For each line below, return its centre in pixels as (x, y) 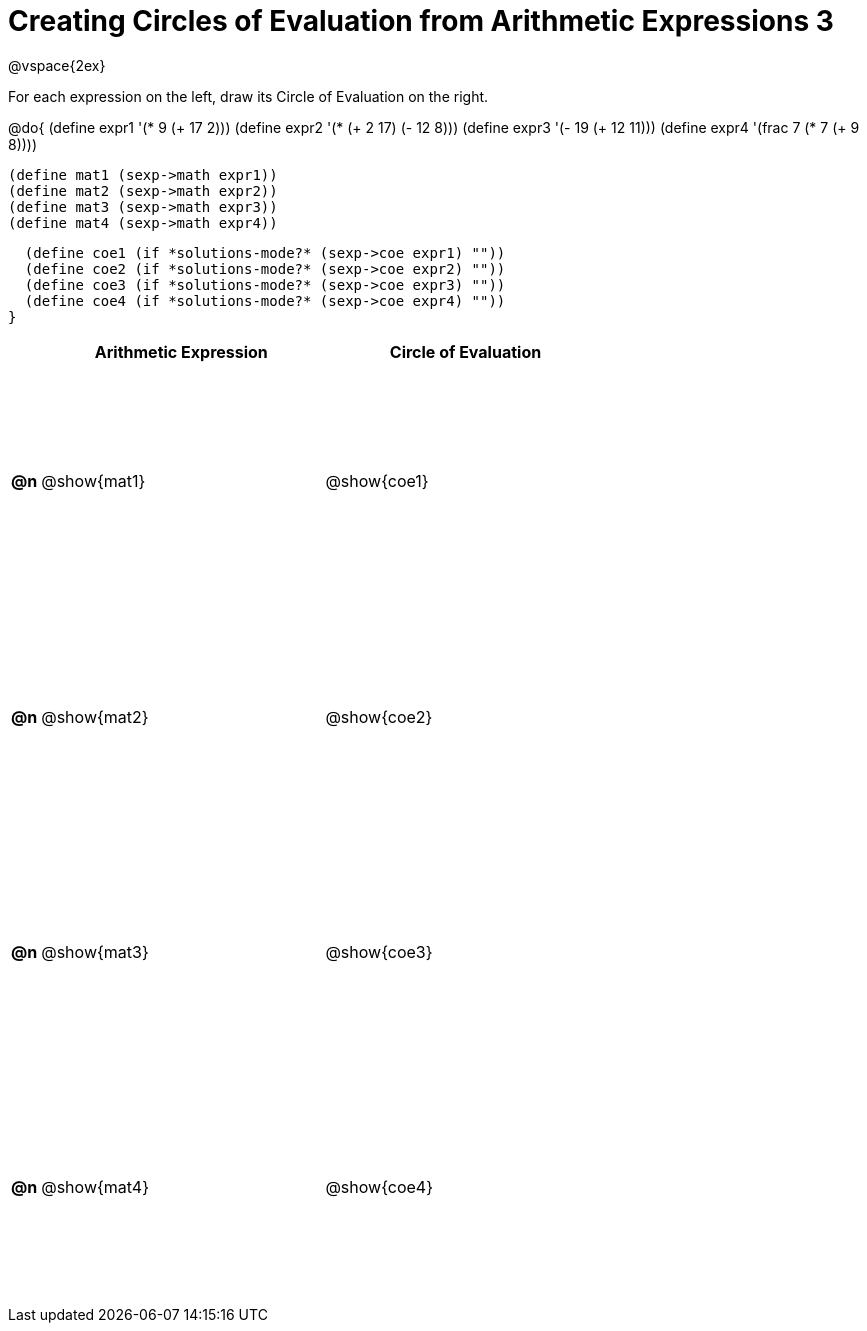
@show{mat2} (95, 716)
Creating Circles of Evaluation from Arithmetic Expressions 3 (421, 21)
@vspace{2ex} (57, 65)
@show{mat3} (95, 952)
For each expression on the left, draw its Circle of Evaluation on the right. (248, 96)
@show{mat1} (93, 481)
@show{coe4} (379, 1187)
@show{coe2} (379, 716)
